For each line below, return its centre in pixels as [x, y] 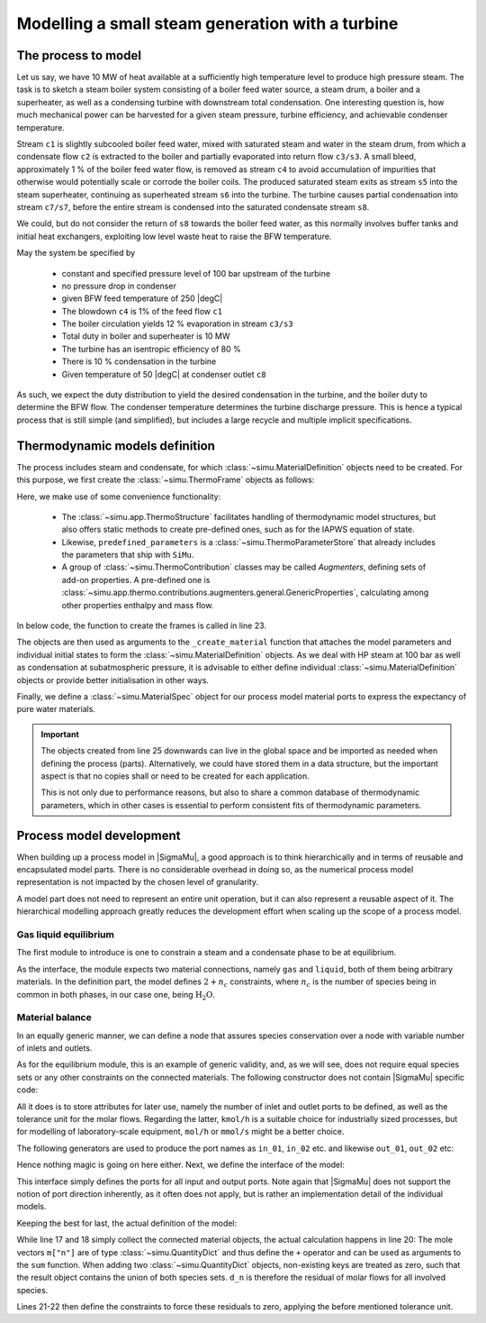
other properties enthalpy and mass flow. [138, 605]
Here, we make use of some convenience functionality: [119, 497]
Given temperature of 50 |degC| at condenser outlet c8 [164, 374]
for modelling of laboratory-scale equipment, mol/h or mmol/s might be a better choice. [180, 1132]
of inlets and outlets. [54, 1048]
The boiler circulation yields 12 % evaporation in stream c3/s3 [177, 324]
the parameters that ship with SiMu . [128, 555]
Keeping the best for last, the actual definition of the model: [127, 1223]
